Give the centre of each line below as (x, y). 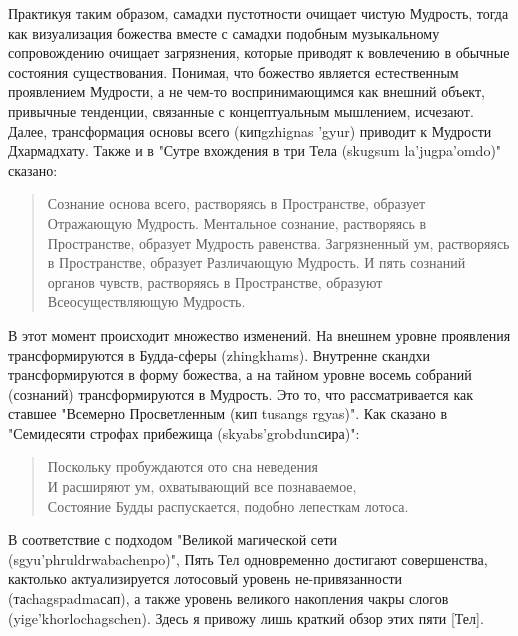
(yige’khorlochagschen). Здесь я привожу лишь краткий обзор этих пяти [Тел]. (246, 617)
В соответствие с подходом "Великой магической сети (173, 539)
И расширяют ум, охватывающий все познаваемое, (202, 486)
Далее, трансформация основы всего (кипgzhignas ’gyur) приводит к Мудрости (250, 130)
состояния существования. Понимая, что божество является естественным (233, 71)
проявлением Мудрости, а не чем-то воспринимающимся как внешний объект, (246, 91)
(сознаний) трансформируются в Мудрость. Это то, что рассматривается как (241, 393)
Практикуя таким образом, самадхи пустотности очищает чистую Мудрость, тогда (258, 13)
